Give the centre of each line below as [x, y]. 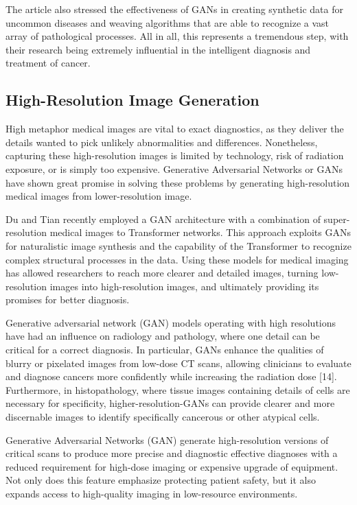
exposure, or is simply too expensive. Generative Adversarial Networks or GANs [174, 168]
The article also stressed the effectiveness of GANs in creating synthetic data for [174, 9]
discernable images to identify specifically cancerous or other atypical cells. [163, 417]
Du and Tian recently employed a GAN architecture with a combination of [163, 219]
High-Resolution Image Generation [133, 100]
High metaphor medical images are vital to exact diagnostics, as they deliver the [175, 129]
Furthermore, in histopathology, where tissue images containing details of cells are [178, 389]
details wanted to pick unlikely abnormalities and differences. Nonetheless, [162, 142]
